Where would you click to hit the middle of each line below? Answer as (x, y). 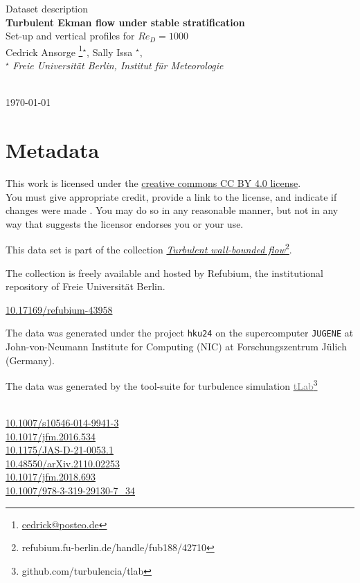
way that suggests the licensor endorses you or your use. (125, 223)
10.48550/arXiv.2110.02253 (63, 463)
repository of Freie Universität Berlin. (85, 286)
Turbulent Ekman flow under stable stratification (125, 22)
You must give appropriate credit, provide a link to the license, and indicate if (171, 196)
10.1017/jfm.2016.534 (51, 436)
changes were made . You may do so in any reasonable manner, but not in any (172, 210)
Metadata (53, 150)
